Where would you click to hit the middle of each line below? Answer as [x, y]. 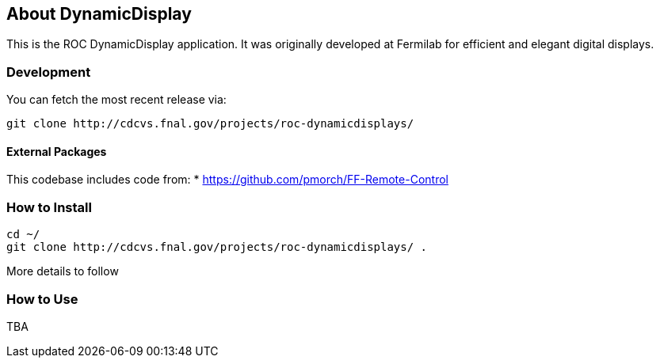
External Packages [57, 151]
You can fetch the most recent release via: [116, 100]
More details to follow [63, 271]
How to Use [42, 299]
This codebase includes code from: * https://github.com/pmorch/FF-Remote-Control [227, 180]
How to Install [49, 207]
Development [49, 72]
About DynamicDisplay [99, 14]
